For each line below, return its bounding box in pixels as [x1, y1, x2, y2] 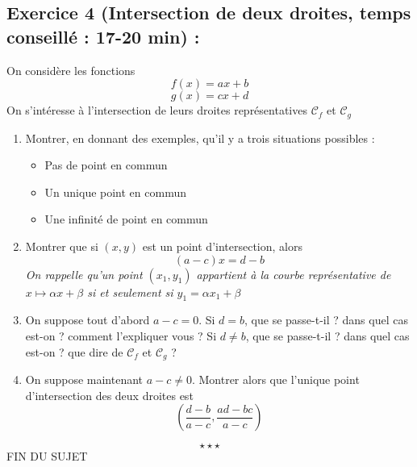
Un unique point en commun [44, 183, 186, 200]
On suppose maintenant [25, 371, 144, 388]
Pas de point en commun [44, 156, 168, 173]
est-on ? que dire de [25, 343, 123, 360]
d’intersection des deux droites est [25, 386, 194, 403]
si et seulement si [87, 283, 173, 300]
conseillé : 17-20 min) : [6, 23, 200, 48]
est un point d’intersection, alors [142, 238, 302, 255]
